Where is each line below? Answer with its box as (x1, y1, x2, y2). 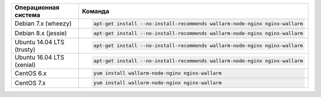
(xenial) (14, 60, 36, 68)
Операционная (14, 4, 59, 11)
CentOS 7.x (14, 79, 46, 87)
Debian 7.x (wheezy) (14, 20, 72, 28)
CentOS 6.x (14, 69, 47, 77)
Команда (81, 7, 109, 15)
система (14, 11, 41, 19)
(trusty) (14, 45, 36, 54)
